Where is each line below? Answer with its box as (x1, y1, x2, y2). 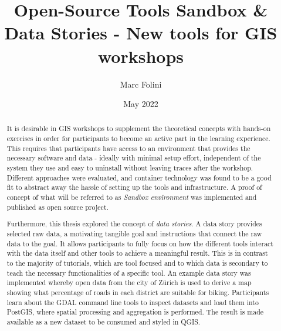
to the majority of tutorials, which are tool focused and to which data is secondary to (6, 258, 268, 268)
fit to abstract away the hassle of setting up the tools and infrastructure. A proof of (6, 182, 262, 192)
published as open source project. (6, 202, 109, 212)
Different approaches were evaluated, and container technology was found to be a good (6, 172, 272, 182)
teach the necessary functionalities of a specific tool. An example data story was (6, 268, 251, 277)
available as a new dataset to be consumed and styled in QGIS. (6, 316, 201, 326)
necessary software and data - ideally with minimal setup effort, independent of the (6, 153, 261, 163)
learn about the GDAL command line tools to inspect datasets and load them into (6, 297, 259, 307)
